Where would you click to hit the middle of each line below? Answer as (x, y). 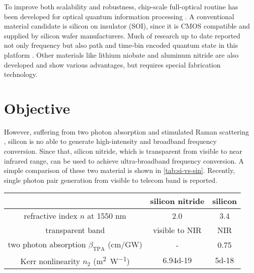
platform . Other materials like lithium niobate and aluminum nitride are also (121, 54)
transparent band (75, 230)
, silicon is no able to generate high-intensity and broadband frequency (111, 141)
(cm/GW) (125, 244)
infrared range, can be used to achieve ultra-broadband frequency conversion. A (124, 160)
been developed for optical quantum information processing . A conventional (119, 16)
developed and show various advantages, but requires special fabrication (112, 64)
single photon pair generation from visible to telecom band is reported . (111, 180)
